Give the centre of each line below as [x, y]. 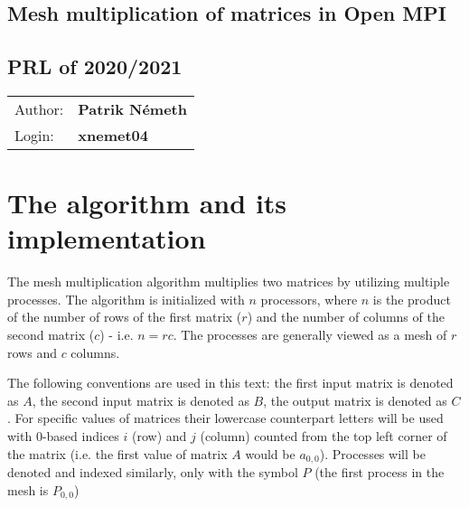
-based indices [80, 436]
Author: [39, 108]
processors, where [309, 299]
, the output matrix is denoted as [355, 400]
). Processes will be [372, 453]
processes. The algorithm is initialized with [126, 299]
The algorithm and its [147, 203]
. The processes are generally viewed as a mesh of [310, 335]
